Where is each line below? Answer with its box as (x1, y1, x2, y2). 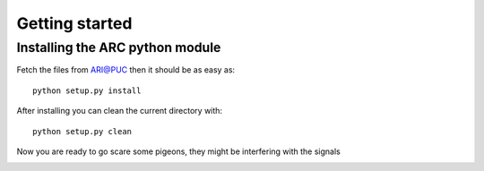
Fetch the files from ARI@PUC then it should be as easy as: (16, 64, 236, 75)
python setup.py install (32, 85, 142, 96)
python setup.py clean (32, 126, 133, 136)
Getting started (16, 13, 133, 33)
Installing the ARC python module (16, 39, 221, 56)
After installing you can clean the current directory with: (16, 106, 223, 116)
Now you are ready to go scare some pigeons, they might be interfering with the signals (16, 146, 341, 157)
